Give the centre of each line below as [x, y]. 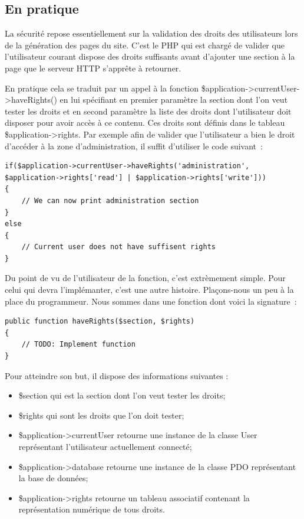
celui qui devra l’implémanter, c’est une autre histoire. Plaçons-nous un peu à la [149, 290]
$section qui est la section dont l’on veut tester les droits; [122, 395]
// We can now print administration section [110, 200]
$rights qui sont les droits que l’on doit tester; [101, 415]
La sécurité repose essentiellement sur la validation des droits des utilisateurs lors [151, 33]
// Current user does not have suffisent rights [118, 247]
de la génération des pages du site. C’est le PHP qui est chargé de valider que [145, 45]
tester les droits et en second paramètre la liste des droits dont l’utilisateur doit [148, 111]
